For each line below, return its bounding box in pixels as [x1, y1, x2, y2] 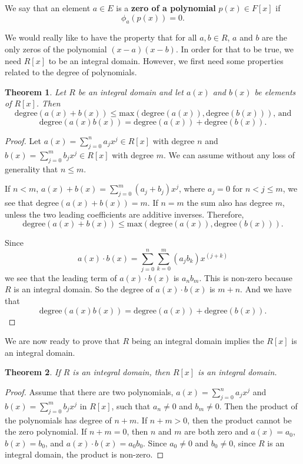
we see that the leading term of [5, 271, 117, 283]
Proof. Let [5, 134, 41, 146]
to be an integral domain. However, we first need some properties [48, 54, 284, 66]
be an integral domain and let [78, 85, 184, 98]
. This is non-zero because [199, 271, 293, 283]
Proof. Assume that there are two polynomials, [5, 386, 174, 398]
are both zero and [184, 425, 248, 438]
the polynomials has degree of [5, 413, 112, 426]
